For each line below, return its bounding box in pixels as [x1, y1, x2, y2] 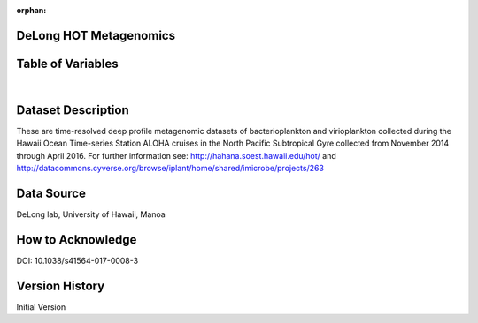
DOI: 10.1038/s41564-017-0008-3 [16, 255, 139, 266]
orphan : [16, 5, 47, 15]
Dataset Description [16, 102, 129, 117]
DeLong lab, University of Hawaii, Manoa [16, 208, 166, 220]
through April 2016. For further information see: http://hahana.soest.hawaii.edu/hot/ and [16, 150, 336, 161]
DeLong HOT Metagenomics [16, 27, 176, 43]
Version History [16, 278, 105, 293]
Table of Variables [16, 56, 119, 71]
